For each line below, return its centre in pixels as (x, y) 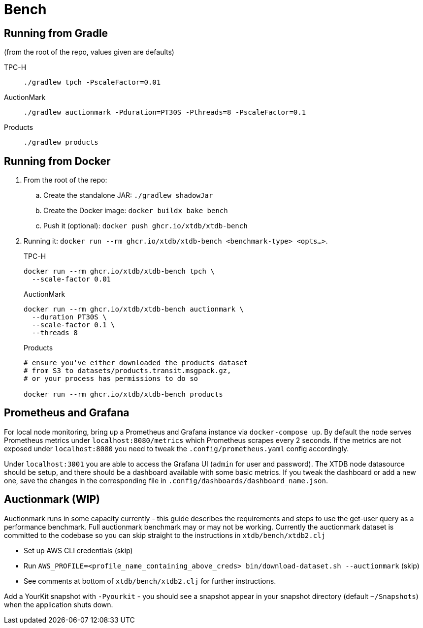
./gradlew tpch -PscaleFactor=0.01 (92, 82)
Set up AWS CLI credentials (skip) (78, 550)
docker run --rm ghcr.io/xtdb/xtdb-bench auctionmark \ (134, 309)
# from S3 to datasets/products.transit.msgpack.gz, (128, 371)
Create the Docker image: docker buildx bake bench (136, 211)
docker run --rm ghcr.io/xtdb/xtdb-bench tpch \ (119, 271)
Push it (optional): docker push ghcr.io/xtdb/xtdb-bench (146, 226)
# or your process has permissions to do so (111, 379)
